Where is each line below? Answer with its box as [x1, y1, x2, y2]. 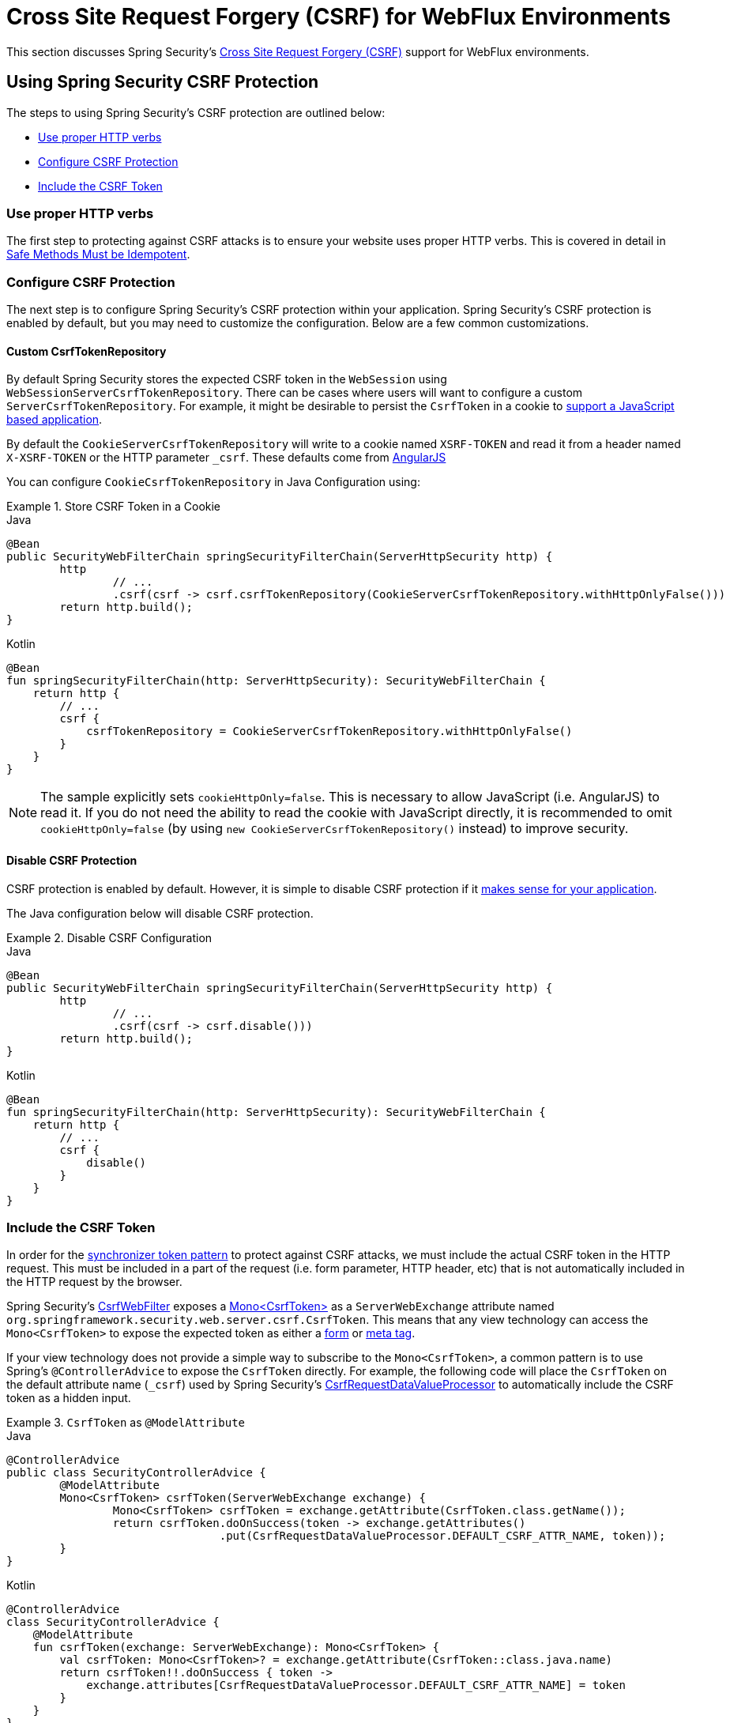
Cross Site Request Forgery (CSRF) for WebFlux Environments [6, 3, 671, 30]
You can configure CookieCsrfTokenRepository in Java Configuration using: [6, 475, 420, 489]
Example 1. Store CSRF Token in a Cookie [6, 500, 221, 514]
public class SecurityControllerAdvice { [6, 1466, 266, 1480]
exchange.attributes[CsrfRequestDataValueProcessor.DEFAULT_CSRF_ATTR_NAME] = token [86, 1679, 626, 1692]
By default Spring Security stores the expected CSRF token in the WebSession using [6, 372, 447, 386]
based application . [6, 413, 103, 427]
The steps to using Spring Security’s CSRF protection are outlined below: [6, 105, 386, 119]
